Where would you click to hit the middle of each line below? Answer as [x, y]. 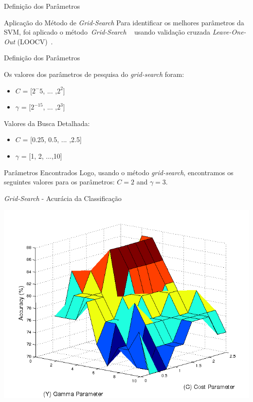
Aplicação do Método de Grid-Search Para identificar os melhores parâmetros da [124, 22]
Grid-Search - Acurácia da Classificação [63, 198]
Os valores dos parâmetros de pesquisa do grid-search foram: [94, 74]
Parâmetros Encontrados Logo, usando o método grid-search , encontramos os [119, 172]
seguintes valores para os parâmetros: [59, 182]
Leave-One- [229, 32]
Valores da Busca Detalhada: [47, 123]
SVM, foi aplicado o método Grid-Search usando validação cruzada [107, 32]
